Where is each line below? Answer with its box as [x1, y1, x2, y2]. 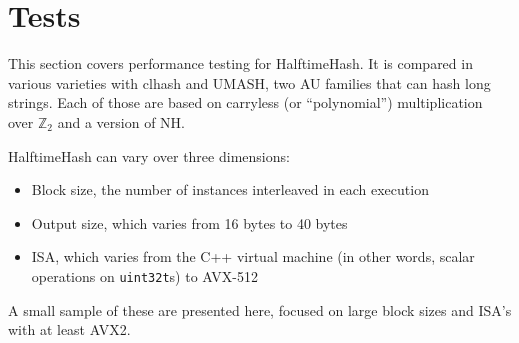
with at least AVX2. [8, 319, 131, 340]
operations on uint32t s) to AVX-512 [31, 265, 258, 286]
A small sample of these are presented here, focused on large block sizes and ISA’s [8, 299, 512, 320]
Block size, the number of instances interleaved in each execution [31, 179, 429, 200]
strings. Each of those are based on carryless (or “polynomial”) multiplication [8, 92, 483, 113]
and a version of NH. [57, 111, 185, 132]
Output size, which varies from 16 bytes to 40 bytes [31, 212, 348, 233]
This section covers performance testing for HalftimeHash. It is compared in [8, 53, 473, 74]
